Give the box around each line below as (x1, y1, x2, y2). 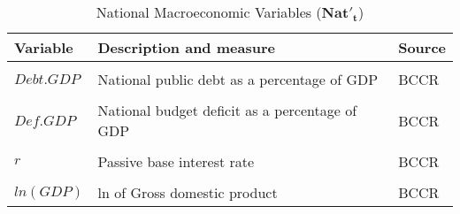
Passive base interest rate (97, 151, 255, 172)
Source (398, 37, 446, 57)
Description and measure (97, 37, 275, 57)
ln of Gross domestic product (97, 182, 278, 203)
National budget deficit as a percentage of (97, 100, 357, 120)
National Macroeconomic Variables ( (96, 2, 322, 22)
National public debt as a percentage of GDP (97, 69, 379, 89)
